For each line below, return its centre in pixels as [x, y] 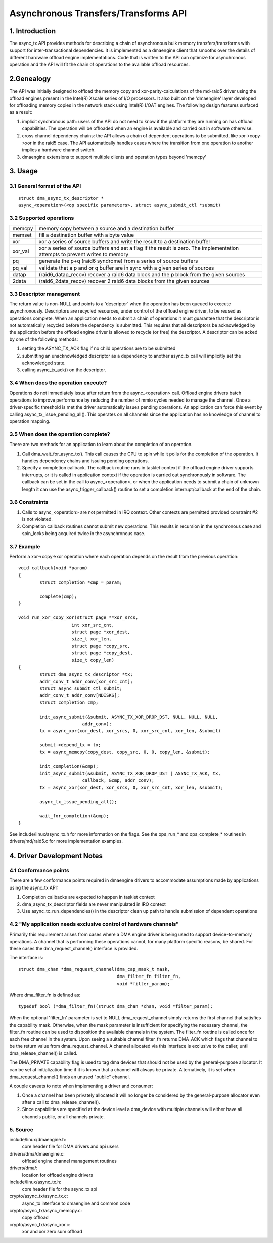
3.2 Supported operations [42, 218]
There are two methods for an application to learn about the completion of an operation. [101, 445]
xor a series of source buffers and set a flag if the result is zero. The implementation [139, 248]
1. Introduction [32, 31]
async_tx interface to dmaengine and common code [76, 1203]
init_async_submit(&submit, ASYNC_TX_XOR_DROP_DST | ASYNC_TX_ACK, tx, [130, 773]
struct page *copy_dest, [102, 653]
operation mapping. [30, 421]
